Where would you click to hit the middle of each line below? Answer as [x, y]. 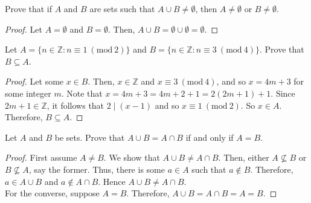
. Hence [112, 181]
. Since [283, 93]
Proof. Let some [34, 81]
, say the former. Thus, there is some [97, 169]
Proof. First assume [41, 157]
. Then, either [244, 157]
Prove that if [29, 8]
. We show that [132, 157]
